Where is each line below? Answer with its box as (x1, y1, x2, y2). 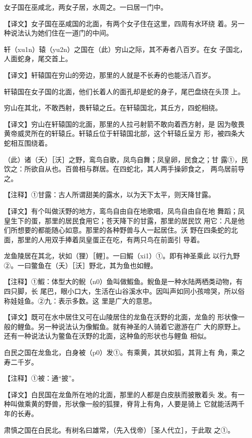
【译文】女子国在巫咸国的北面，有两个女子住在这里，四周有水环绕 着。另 (4, 18, 238, 28)
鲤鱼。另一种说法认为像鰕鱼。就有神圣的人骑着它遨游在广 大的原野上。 (17, 321, 245, 331)
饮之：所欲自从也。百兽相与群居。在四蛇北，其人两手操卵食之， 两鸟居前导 (4, 164, 245, 174)
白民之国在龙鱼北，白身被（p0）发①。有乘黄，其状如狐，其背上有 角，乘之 (4, 347, 245, 357)
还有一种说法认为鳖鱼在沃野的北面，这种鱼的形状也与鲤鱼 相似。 (4, 331, 211, 341)
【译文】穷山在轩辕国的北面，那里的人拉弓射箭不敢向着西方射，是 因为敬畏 (4, 118, 245, 129)
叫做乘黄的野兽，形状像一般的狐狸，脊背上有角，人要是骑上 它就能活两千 (10, 399, 245, 409)
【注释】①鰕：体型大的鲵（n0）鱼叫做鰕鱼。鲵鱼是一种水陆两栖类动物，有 (4, 276, 243, 286)
